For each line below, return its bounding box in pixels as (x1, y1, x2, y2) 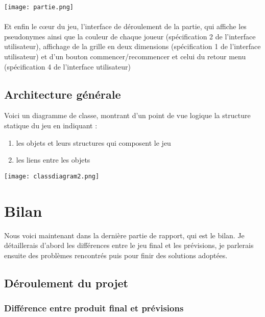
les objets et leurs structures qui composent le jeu (16, 137, 171, 148)
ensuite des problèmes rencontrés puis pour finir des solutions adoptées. (4, 250, 228, 260)
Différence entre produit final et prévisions (4, 302, 184, 314)
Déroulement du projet (4, 275, 128, 290)
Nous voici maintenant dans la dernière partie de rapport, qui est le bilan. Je (4, 230, 245, 240)
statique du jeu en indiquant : (4, 120, 98, 131)
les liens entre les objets (16, 154, 90, 165)
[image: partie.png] (4, 4, 74, 11)
